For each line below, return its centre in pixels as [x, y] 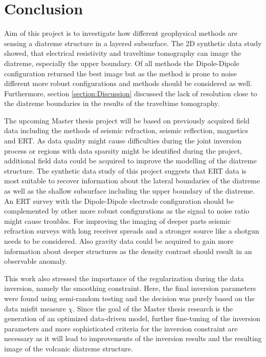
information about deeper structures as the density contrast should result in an [128, 251]
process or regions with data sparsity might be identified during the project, [123, 150]
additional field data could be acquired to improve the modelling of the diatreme [130, 161]
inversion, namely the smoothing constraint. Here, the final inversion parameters [130, 288]
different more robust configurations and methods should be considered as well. [128, 83]
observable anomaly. [36, 261]
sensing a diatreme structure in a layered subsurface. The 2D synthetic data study [133, 43]
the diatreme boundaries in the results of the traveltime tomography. [112, 103]
